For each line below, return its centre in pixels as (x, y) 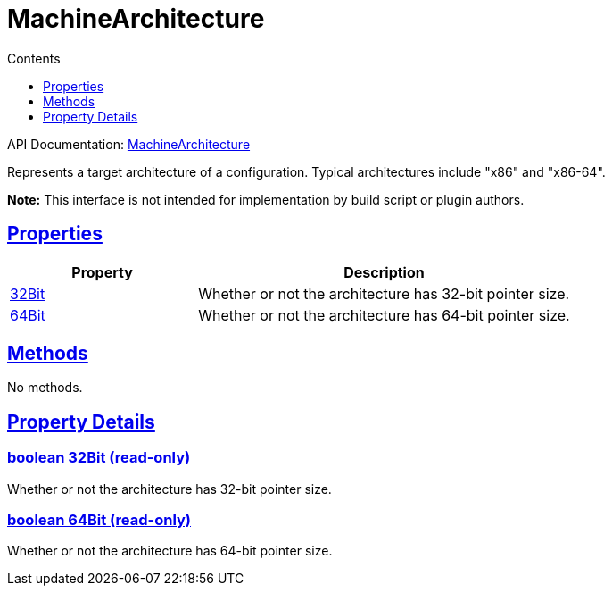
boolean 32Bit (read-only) (99, 458)
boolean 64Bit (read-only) (99, 520)
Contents (34, 58)
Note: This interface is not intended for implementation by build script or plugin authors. (266, 199)
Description (384, 272)
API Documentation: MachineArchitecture (129, 144)
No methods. (45, 388)
